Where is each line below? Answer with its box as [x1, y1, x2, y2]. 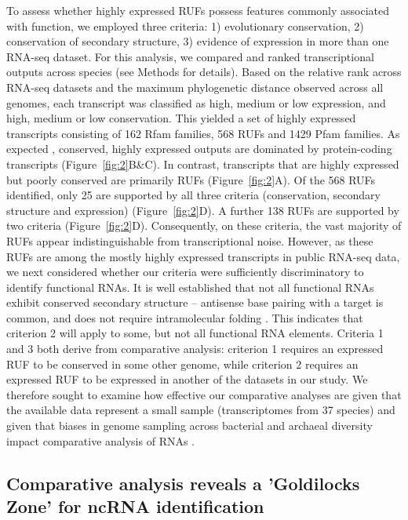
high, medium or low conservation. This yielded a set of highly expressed [6, 110, 356, 126]
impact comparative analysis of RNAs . [6, 432, 195, 449]
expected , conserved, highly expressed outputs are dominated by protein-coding [6, 140, 392, 157]
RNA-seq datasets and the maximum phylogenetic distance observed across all [6, 78, 384, 95]
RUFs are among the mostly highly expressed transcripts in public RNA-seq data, [6, 248, 400, 264]
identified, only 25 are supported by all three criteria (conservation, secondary [6, 187, 381, 203]
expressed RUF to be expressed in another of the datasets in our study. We [6, 371, 368, 387]
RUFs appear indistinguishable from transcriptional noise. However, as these [6, 232, 373, 249]
